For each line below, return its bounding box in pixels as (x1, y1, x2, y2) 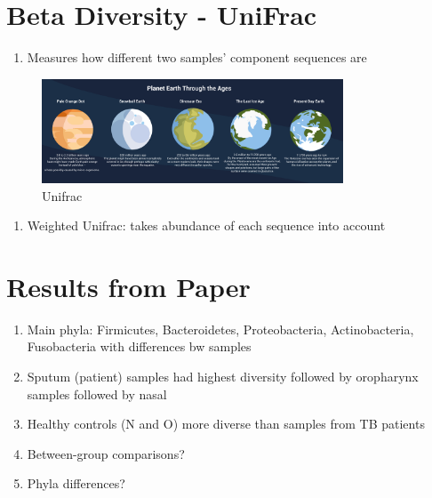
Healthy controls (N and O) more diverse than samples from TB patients (27, 414, 425, 433)
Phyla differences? (27, 474, 125, 493)
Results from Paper (6, 268, 251, 304)
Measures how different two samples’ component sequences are (27, 48, 367, 67)
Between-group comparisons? (27, 444, 185, 462)
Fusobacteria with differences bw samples (27, 337, 252, 356)
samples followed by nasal (27, 384, 167, 403)
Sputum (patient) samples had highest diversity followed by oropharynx (27, 367, 419, 386)
